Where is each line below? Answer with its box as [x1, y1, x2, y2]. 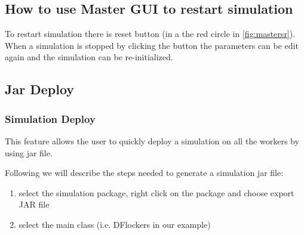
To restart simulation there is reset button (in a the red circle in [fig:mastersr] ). [5, 27, 296, 40]
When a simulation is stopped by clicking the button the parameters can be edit [5, 39, 299, 51]
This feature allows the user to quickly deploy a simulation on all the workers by [5, 134, 299, 147]
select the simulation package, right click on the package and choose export [19, 186, 294, 199]
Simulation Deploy [5, 111, 96, 126]
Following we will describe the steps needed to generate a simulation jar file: [5, 166, 284, 179]
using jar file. [5, 146, 53, 159]
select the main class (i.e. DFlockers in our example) [19, 218, 211, 230]
